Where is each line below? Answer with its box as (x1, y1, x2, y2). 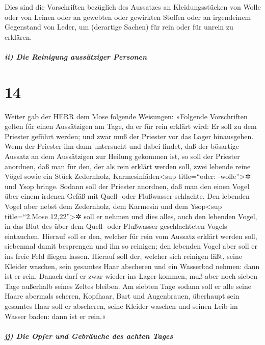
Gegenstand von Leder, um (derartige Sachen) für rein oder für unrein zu (5, 21, 233, 32)
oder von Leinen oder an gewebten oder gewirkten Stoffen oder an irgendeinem (5, 11, 251, 22)
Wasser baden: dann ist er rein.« (5, 310, 106, 321)
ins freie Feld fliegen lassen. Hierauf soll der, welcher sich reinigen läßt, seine (5, 251, 242, 261)
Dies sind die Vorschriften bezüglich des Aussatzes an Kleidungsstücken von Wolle (5, 2, 261, 12)
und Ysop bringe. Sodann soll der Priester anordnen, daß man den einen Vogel (5, 180, 250, 191)
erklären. (5, 31, 32, 42)
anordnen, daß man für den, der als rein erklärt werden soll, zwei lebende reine (5, 161, 251, 171)
